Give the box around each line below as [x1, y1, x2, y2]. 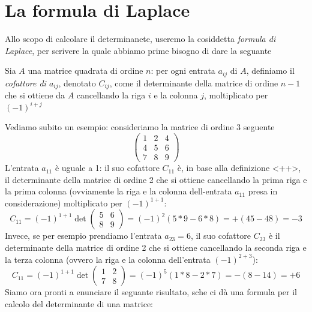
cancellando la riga [76, 89, 146, 101]
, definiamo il [246, 64, 295, 77]
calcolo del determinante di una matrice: [5, 297, 154, 310]
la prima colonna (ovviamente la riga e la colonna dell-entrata [5, 185, 232, 197]
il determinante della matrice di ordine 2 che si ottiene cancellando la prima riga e [5, 173, 307, 185]
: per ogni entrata [151, 64, 215, 77]
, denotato [58, 76, 96, 89]
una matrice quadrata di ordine [28, 64, 143, 77]
